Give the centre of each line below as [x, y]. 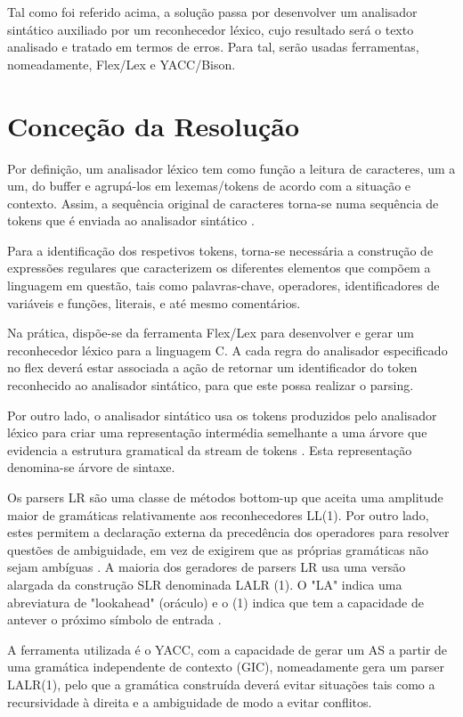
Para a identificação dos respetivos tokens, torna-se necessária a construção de [220, 250]
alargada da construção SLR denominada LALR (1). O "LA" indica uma [205, 584]
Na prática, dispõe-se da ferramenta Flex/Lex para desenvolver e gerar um [211, 333]
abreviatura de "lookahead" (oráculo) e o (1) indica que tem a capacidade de [215, 602]
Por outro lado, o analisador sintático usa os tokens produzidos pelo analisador [222, 415]
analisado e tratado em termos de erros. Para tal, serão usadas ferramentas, [213, 47]
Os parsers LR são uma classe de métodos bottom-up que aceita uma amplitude [225, 497]
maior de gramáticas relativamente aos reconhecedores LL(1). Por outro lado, [218, 514]
